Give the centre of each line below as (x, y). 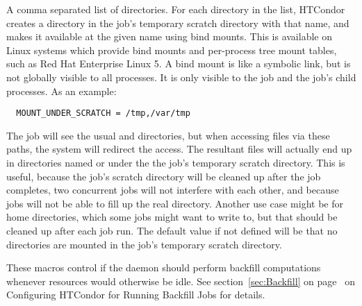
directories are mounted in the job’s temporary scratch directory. (144, 244)
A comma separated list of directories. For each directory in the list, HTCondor (176, 9)
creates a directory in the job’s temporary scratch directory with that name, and (178, 23)
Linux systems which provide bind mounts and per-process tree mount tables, (172, 50)
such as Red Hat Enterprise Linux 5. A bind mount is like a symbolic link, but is (179, 63)
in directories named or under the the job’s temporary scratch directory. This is (176, 162)
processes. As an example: (61, 91)
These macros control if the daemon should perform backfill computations (164, 267)
